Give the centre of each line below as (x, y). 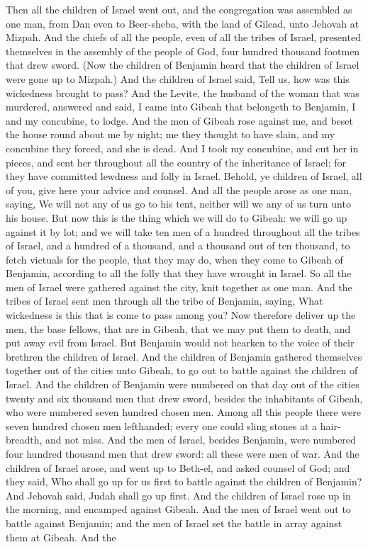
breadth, (24, 440)
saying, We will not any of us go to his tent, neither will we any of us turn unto (178, 204)
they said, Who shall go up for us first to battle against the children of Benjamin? (184, 481)
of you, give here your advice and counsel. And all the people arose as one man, (179, 190)
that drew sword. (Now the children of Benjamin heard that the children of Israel (183, 65)
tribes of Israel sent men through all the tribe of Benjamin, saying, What (165, 301)
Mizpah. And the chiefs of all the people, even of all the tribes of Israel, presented (183, 37)
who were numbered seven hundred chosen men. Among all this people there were (183, 412)
